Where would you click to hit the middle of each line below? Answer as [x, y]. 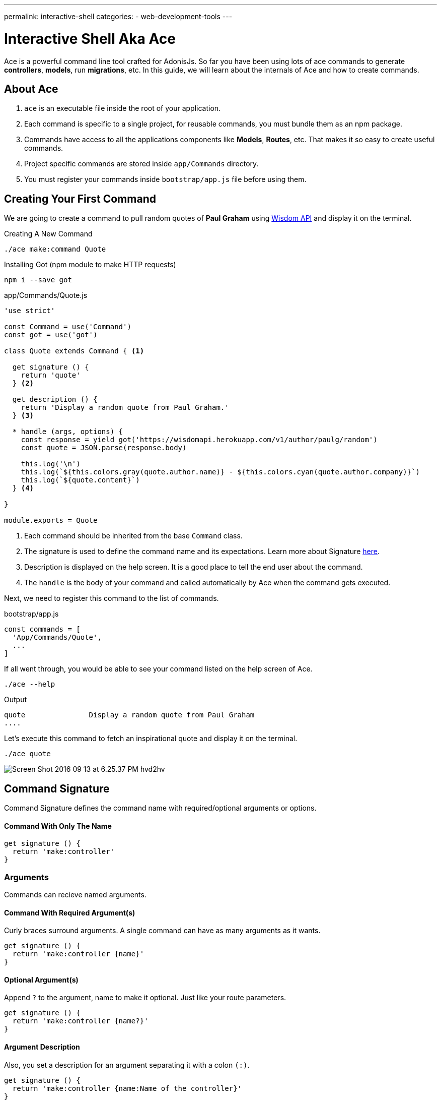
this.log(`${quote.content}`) [80, 480]
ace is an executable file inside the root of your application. [123, 108]
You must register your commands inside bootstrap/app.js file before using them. [165, 179]
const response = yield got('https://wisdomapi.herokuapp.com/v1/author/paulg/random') [199, 440]
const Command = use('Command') [68, 327]
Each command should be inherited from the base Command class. [133, 536]
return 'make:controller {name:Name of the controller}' [127, 1088]
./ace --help [30, 684]
